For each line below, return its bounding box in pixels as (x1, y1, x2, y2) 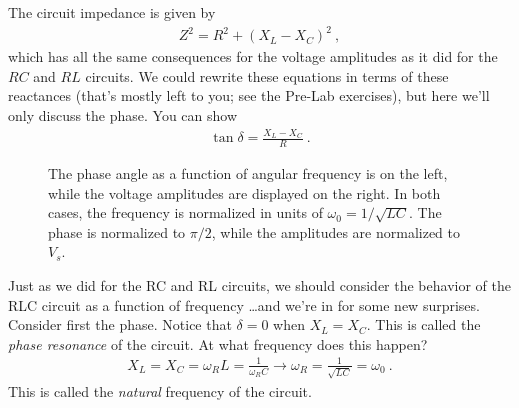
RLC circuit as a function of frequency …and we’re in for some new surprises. (8, 294, 480, 315)
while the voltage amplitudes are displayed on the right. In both (48, 182, 441, 203)
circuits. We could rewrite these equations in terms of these (85, 65, 449, 86)
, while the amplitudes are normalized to (211, 221, 460, 242)
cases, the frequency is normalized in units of (48, 202, 323, 223)
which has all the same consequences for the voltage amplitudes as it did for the (8, 46, 498, 67)
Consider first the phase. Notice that (8, 314, 232, 335)
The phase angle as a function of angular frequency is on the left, (48, 163, 448, 184)
